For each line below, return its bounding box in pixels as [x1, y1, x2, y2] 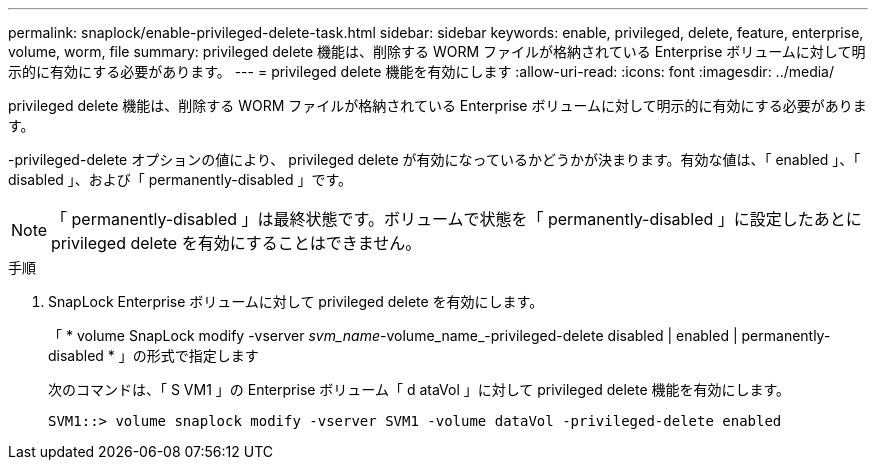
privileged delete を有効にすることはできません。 [51, 233, 422, 253]
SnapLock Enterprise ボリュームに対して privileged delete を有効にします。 [48, 293, 544, 310]
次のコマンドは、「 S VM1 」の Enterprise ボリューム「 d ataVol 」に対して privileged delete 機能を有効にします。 [48, 381, 791, 398]
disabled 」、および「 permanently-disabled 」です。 [8, 171, 353, 188]
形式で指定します [146, 347, 259, 364]
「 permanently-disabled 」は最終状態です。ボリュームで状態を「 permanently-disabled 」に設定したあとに [51, 209, 862, 229]
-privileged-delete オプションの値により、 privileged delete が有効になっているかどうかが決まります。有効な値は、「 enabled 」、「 [8, 151, 861, 168]
